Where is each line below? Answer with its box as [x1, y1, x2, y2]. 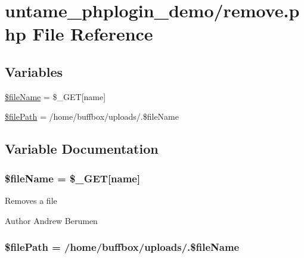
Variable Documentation [5, 139, 159, 158]
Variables [5, 62, 63, 80]
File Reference [32, 21, 153, 46]
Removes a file [5, 194, 57, 206]
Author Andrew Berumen [5, 214, 98, 226]
